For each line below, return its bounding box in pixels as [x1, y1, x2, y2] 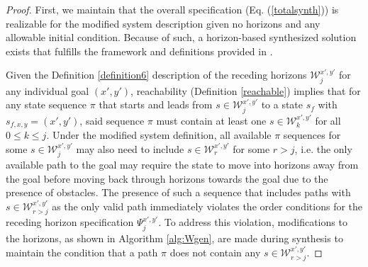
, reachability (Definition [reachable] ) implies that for [130, 83, 361, 98]
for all [315, 113, 341, 127]
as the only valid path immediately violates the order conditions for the [52, 199, 363, 214]
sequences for [283, 127, 341, 142]
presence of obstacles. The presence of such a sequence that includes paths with [6, 185, 351, 200]
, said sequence [79, 113, 145, 127]
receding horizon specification [6, 215, 134, 229]
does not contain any [169, 244, 261, 259]
